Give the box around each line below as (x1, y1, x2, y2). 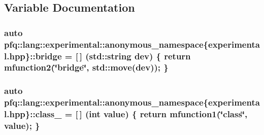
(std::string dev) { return (85, 49, 191, 62)
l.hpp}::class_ (4, 108, 62, 120)
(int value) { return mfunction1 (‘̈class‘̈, (85, 108, 248, 120)
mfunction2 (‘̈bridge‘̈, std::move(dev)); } (4, 61, 169, 74)
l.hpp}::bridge (4, 49, 62, 62)
